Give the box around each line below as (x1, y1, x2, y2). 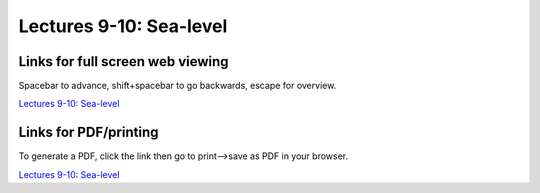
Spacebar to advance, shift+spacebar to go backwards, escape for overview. (18, 80, 337, 92)
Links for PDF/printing (18, 124, 159, 141)
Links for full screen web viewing (18, 53, 229, 70)
